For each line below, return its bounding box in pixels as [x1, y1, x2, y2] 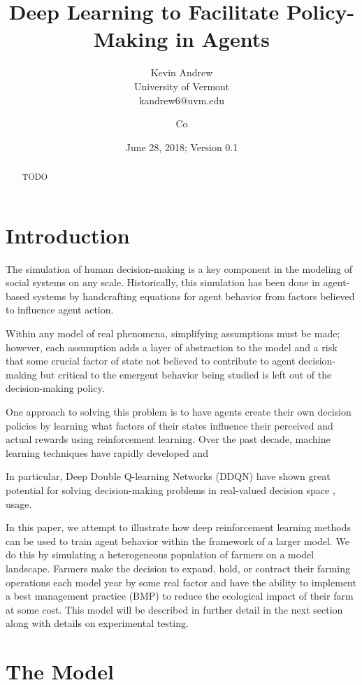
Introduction [6, 220, 130, 249]
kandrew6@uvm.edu [138, 92, 225, 107]
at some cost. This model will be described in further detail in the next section [6, 602, 343, 616]
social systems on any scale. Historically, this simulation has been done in [6, 275, 320, 290]
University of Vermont [134, 78, 229, 93]
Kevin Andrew [150, 65, 213, 80]
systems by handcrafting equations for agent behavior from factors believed [32, 288, 355, 303]
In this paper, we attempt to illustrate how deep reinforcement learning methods [6, 520, 351, 535]
